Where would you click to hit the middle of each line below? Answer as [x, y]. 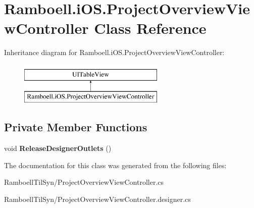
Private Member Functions [76, 127]
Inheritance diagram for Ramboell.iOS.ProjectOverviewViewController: [114, 52]
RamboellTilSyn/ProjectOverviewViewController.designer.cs [97, 199]
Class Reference [150, 28]
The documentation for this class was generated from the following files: [115, 165]
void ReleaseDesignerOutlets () [58, 148]
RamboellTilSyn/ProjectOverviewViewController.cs [84, 182]
